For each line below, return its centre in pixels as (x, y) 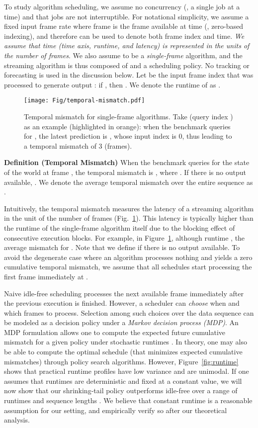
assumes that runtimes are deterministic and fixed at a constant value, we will (123, 381)
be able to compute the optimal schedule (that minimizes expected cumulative (123, 352)
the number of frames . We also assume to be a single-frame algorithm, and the (123, 55)
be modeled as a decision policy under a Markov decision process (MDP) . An (121, 322)
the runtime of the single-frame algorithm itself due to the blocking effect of (120, 227)
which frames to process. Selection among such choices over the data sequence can (129, 312)
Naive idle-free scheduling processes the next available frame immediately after (124, 293)
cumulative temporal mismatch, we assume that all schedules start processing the (128, 267)
